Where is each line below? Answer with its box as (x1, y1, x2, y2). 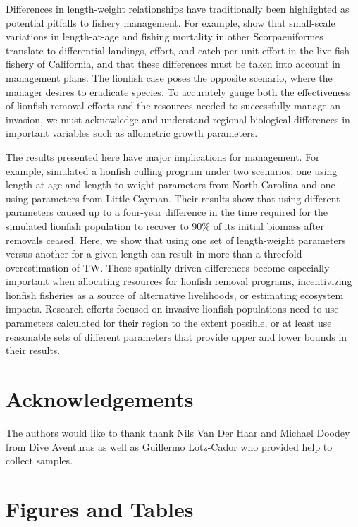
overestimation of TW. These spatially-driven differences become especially (6, 260, 330, 274)
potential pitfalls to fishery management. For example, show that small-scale (6, 15, 335, 30)
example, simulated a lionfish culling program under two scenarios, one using (6, 163, 338, 178)
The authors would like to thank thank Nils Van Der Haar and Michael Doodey (6, 425, 350, 440)
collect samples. (6, 453, 73, 468)
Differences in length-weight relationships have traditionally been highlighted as (6, 1, 350, 16)
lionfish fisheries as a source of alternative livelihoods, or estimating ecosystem (6, 287, 344, 302)
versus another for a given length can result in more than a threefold (6, 246, 302, 261)
